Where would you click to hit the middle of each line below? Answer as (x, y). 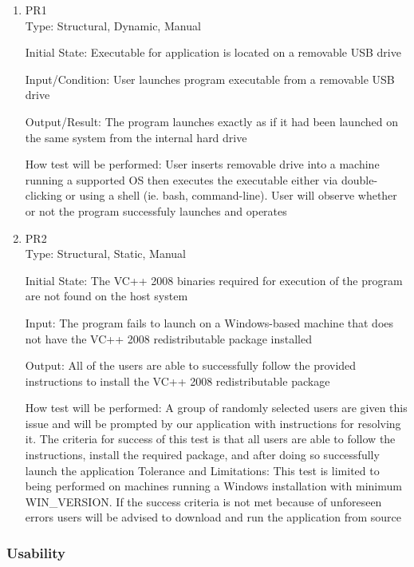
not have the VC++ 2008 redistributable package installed (168, 338)
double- (359, 179)
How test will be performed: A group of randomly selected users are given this (216, 408)
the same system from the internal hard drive (136, 137)
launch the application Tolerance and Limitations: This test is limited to (202, 470)
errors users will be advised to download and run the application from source (213, 517)
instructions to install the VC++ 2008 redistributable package (177, 381)
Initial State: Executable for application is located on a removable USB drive (213, 52)
